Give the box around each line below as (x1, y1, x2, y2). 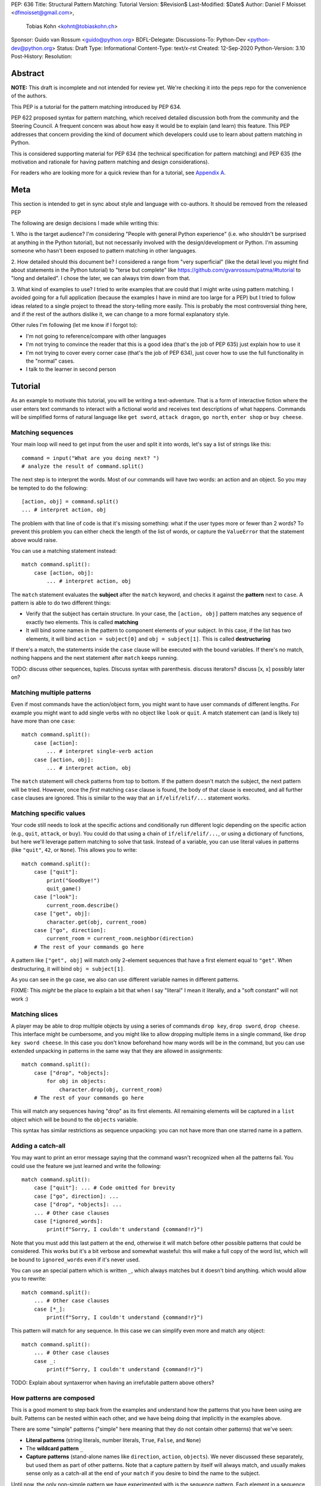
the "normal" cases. (26, 357, 75, 364)
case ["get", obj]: (33, 910, 91, 917)
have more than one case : (11, 717, 75, 725)
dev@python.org (11, 45, 52, 52)
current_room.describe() (46, 902, 119, 909)
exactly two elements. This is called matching (26, 618, 139, 625)
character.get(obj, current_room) (46, 918, 147, 925)
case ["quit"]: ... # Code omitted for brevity (33, 1185, 175, 1191)
